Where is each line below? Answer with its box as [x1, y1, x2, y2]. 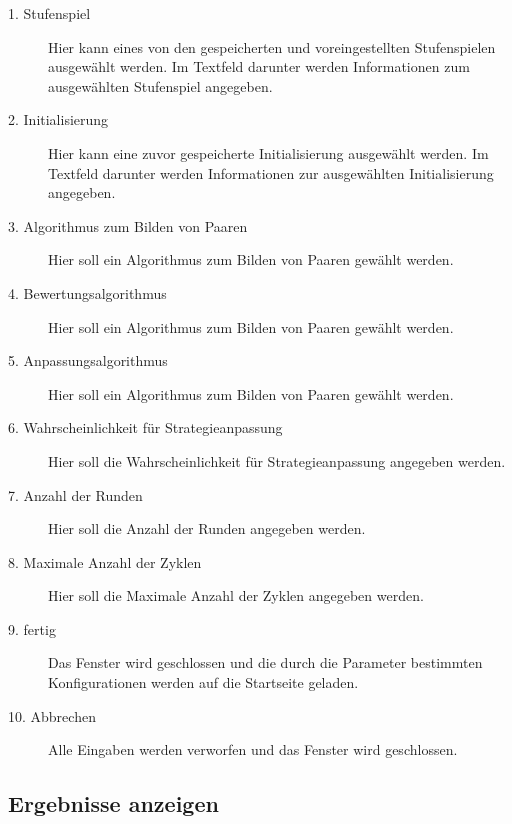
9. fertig [8, 618, 56, 639]
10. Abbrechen [8, 705, 96, 726]
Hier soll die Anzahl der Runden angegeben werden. [48, 518, 366, 539]
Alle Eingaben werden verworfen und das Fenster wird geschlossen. [48, 739, 458, 760]
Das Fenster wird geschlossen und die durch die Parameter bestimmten [48, 652, 483, 673]
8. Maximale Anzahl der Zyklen [8, 551, 202, 572]
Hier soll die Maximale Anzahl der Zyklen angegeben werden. [48, 585, 424, 606]
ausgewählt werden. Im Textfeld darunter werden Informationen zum [48, 56, 470, 77]
